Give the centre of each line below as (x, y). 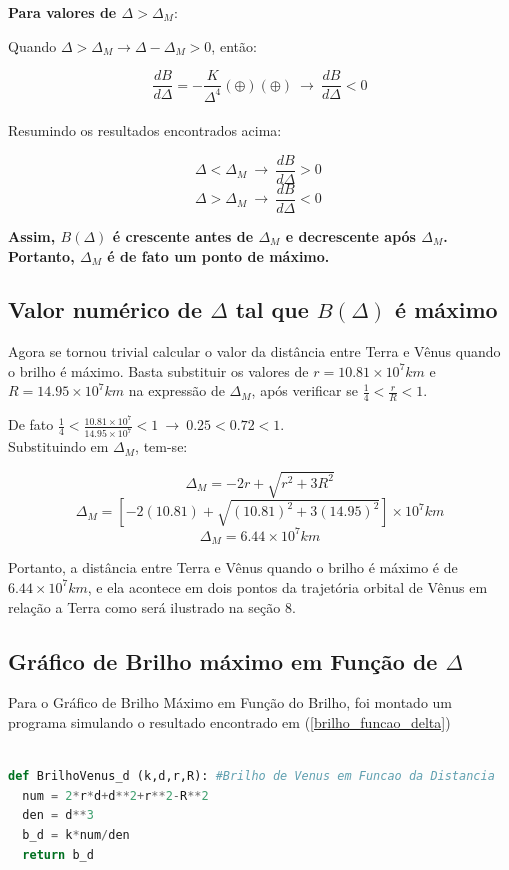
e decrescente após (350, 235)
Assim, (32, 235)
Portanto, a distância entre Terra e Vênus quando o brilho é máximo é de (233, 567)
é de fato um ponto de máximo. (218, 255)
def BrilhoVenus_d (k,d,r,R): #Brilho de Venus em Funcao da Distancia (251, 776)
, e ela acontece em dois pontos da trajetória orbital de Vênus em (287, 586)
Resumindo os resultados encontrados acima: (145, 130)
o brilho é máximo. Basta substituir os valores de (158, 370)
